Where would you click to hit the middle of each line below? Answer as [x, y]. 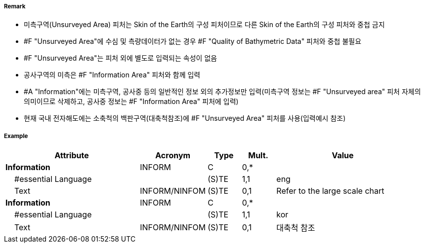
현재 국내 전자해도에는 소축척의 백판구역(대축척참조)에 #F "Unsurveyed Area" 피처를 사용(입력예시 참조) [185, 118]
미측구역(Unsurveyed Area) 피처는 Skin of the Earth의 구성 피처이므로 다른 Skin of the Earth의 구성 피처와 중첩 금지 [204, 25]
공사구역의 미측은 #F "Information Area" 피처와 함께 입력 [112, 75]
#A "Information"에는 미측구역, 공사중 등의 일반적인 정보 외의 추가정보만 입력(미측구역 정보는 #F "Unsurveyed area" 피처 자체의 [222, 92]
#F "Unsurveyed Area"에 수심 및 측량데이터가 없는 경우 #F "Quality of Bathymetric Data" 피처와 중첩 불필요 [193, 41]
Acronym [173, 156]
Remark [15, 6]
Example [16, 136]
